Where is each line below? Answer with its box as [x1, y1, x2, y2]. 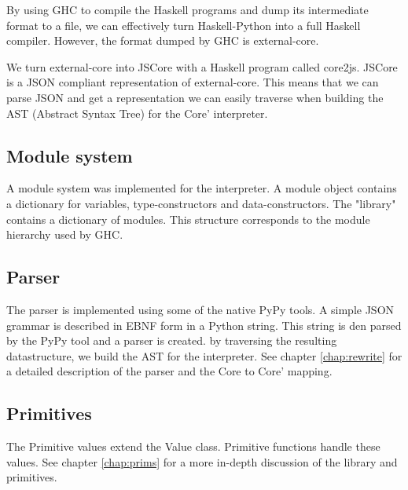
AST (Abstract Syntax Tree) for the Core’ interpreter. [6, 104, 268, 121]
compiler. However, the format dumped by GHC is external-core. [6, 32, 319, 49]
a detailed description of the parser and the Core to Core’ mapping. [6, 363, 333, 379]
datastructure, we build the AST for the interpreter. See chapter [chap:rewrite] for [6, 347, 402, 364]
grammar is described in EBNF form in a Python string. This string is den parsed [6, 316, 402, 333]
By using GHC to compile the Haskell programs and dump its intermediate [6, 2, 369, 17]
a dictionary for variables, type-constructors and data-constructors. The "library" [6, 195, 396, 211]
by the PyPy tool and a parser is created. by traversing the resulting [6, 332, 337, 349]
